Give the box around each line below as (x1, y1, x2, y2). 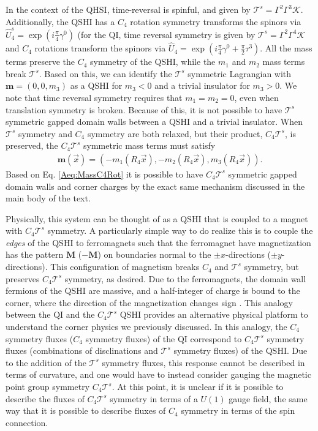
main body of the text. (6, 192, 91, 204)
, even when (234, 91, 279, 103)
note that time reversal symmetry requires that (6, 91, 183, 103)
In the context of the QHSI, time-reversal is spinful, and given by (6, 3, 251, 15)
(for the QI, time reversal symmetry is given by (77, 28, 256, 40)
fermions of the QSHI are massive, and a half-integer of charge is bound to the (6, 284, 300, 297)
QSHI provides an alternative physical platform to (119, 308, 308, 321)
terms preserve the (6, 55, 75, 68)
